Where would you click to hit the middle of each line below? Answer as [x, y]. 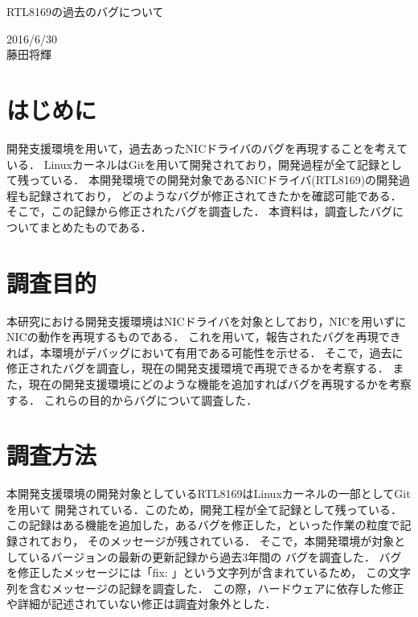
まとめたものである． [95, 226]
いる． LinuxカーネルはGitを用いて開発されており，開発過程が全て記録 [193, 164]
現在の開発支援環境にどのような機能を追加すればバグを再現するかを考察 [220, 383]
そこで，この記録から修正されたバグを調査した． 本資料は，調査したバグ [200, 211]
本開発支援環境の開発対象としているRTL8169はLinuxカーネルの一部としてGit [209, 494]
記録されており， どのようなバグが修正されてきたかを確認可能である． [215, 195]
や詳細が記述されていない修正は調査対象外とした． [141, 604]
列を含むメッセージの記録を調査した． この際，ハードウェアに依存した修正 [205, 588]
